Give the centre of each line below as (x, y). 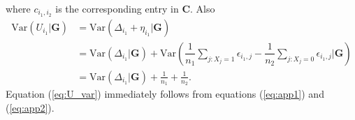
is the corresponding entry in (117, 8)
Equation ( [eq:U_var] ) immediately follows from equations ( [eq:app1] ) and (165, 94)
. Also (203, 8)
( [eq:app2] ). (30, 107)
